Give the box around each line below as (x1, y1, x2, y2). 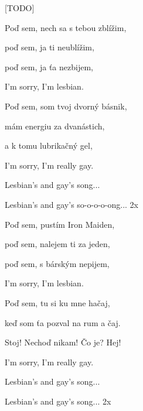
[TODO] (5, 2, 35, 13)
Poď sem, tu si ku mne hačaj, (5, 296, 110, 309)
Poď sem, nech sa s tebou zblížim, (5, 21, 127, 33)
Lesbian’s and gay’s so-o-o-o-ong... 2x (5, 198, 138, 210)
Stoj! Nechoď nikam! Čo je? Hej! (5, 336, 121, 348)
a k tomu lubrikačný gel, (5, 139, 93, 152)
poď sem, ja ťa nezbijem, (5, 60, 93, 73)
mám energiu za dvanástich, (5, 119, 105, 132)
